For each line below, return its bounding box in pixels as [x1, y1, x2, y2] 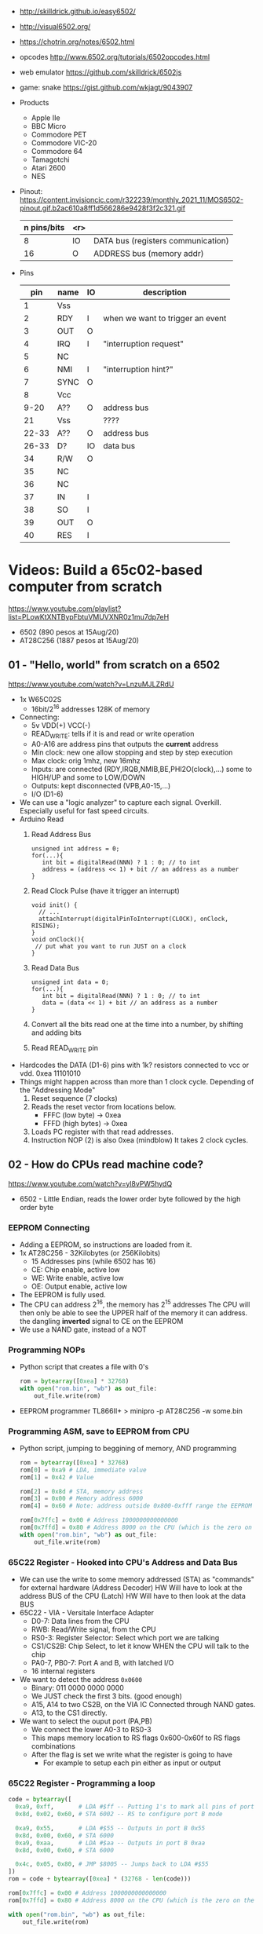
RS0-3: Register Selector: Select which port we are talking [31, 1633, 220, 1643]
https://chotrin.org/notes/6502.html [19, 37, 135, 46]
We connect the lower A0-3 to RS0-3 [31, 1725, 152, 1735]
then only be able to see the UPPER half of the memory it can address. [19, 1307, 248, 1318]
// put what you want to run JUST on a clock [35, 942, 187, 951]
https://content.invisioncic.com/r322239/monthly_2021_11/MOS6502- [19, 196, 244, 204]
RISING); [31, 922, 60, 930]
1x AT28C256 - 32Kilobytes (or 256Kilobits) [19, 1249, 161, 1258]
